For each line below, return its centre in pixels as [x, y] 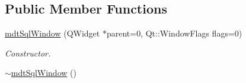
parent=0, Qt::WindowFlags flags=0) [174, 33]
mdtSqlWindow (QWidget [52, 33]
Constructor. [28, 53]
